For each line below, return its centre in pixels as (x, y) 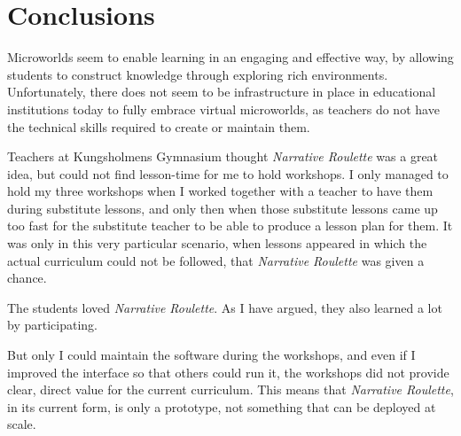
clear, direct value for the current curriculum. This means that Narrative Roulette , (230, 389)
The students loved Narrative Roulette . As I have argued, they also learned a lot (225, 307)
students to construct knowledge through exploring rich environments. (198, 74)
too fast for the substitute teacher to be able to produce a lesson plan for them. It (230, 226)
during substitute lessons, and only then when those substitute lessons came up (223, 208)
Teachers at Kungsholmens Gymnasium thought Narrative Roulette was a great (223, 156)
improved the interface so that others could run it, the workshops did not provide (228, 372)
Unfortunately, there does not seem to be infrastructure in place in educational (222, 92)
